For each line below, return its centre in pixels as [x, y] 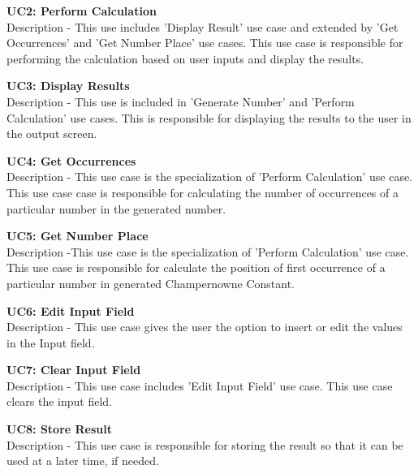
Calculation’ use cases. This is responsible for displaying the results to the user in [209, 117]
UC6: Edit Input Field [71, 310]
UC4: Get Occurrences [71, 160]
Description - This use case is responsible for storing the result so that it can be [205, 444]
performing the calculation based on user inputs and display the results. [185, 58]
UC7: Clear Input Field [74, 370]
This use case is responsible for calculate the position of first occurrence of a [196, 267]
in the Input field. [51, 342]
